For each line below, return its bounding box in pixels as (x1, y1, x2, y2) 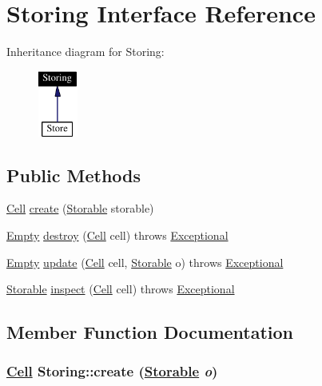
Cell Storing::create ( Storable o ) (6, 361, 218, 381)
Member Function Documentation (6, 320, 294, 344)
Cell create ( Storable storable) (6, 200, 154, 217)
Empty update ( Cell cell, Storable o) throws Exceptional (6, 253, 284, 270)
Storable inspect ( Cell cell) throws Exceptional (6, 281, 235, 297)
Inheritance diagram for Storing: (6, 43, 165, 60)
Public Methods (6, 162, 141, 187)
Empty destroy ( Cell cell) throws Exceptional (6, 226, 229, 243)
